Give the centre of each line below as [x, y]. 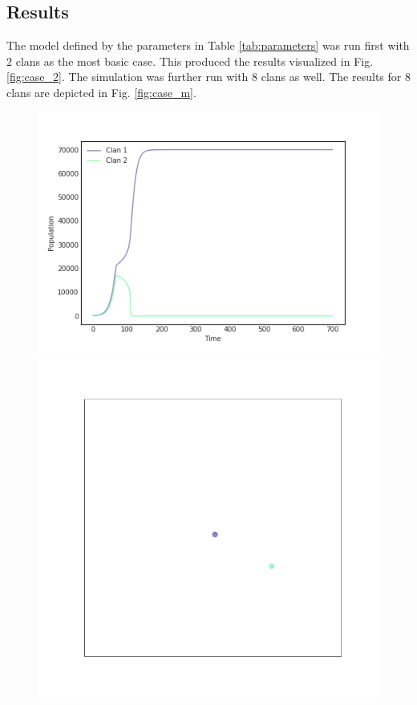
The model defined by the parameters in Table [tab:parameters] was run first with [208, 45]
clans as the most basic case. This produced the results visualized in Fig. [194, 61]
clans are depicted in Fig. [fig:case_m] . [101, 92]
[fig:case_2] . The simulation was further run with [128, 77]
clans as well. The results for [331, 77]
